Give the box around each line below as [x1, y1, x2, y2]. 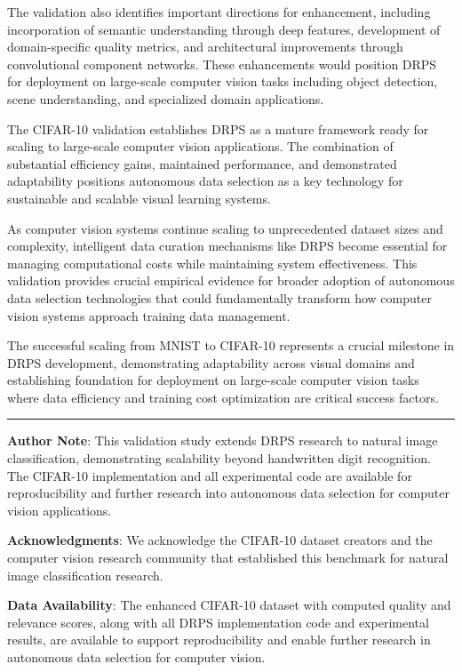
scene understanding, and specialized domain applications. [7, 89, 324, 108]
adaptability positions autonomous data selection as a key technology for [7, 172, 403, 190]
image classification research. [7, 565, 163, 584]
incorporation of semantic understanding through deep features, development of [7, 20, 441, 38]
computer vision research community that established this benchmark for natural [7, 548, 449, 567]
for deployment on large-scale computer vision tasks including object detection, [7, 72, 438, 91]
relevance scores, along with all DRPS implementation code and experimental [7, 612, 429, 631]
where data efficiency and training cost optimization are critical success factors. [7, 388, 439, 406]
